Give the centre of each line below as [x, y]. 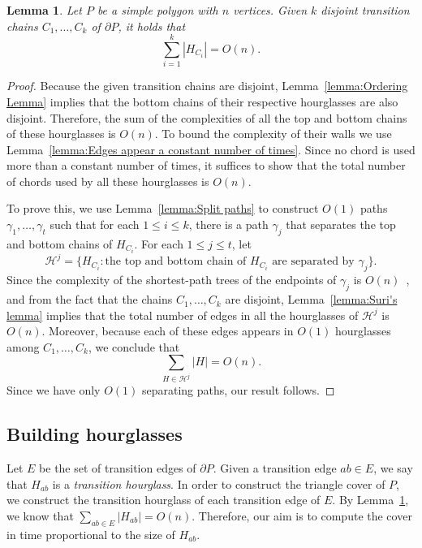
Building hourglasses [95, 434]
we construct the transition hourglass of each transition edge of [164, 500]
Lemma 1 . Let [44, 10]
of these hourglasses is [61, 134]
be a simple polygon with [157, 10]
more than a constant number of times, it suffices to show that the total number [206, 165]
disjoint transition [365, 10]
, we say [393, 468]
